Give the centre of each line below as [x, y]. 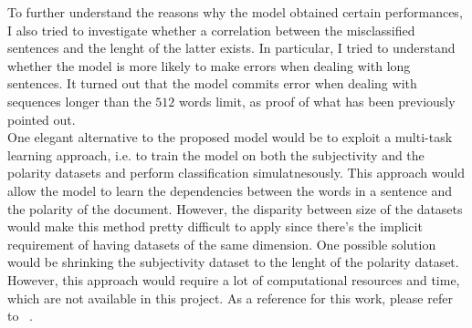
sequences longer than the [79, 101]
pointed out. [42, 119]
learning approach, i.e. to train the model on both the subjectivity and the [216, 154]
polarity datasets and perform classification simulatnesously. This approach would [236, 173]
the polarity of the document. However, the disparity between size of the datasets [235, 208]
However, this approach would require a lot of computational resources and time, [234, 279]
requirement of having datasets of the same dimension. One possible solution [222, 244]
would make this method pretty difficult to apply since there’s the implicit [215, 226]
